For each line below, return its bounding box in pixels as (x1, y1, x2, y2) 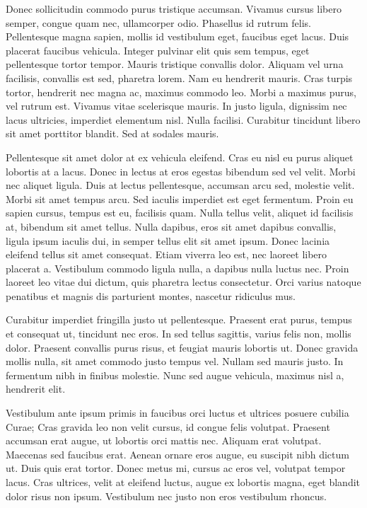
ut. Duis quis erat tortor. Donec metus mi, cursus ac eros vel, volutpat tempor (6, 461, 346, 475)
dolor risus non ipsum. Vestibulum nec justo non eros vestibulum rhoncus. (6, 488, 327, 503)
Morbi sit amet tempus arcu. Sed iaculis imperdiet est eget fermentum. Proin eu (6, 191, 354, 206)
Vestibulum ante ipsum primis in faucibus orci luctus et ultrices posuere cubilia (6, 405, 349, 420)
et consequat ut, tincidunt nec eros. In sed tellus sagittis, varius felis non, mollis (6, 326, 351, 341)
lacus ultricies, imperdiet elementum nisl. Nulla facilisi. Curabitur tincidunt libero (6, 112, 361, 127)
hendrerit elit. (6, 381, 66, 396)
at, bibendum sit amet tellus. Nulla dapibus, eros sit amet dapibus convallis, (6, 219, 337, 233)
